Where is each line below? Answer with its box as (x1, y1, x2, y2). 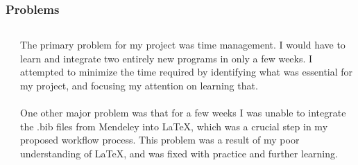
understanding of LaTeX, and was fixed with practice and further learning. (20, 146, 338, 160)
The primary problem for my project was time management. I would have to (20, 37, 346, 52)
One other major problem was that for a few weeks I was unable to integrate (20, 105, 346, 120)
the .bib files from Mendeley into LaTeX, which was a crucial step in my (20, 119, 328, 133)
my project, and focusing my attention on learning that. (20, 78, 258, 92)
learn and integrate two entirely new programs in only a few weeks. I (20, 51, 313, 65)
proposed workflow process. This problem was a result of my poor (20, 132, 300, 147)
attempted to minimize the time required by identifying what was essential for (20, 64, 353, 79)
